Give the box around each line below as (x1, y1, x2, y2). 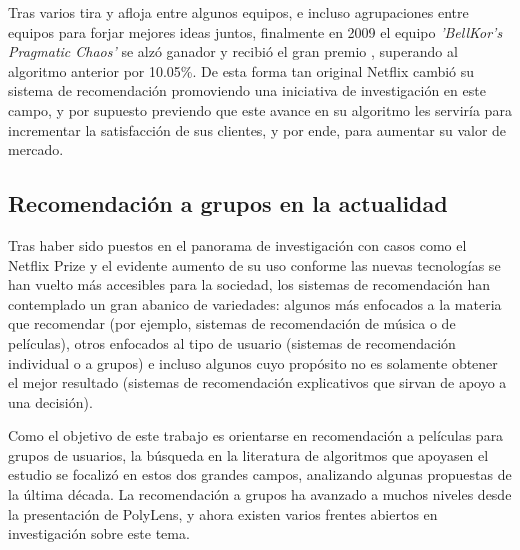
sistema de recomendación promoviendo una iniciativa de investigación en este (8, 80, 486, 101)
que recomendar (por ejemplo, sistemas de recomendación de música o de (8, 313, 456, 334)
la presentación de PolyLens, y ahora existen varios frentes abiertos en (8, 503, 438, 524)
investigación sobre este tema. (8, 523, 190, 544)
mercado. (8, 139, 64, 160)
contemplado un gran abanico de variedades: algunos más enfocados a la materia (8, 293, 502, 314)
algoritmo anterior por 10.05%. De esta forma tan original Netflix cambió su (8, 60, 475, 81)
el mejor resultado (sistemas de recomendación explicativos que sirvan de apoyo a (8, 372, 507, 393)
